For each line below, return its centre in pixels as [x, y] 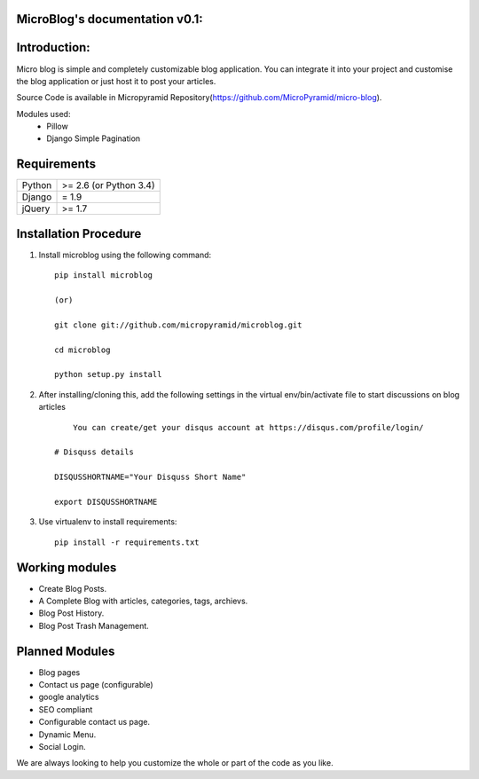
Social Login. [62, 747]
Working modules [67, 567]
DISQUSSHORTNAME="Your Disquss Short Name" [150, 477]
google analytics [69, 697]
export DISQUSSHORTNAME [106, 502]
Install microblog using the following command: [125, 255]
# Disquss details [94, 452]
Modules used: [43, 114]
